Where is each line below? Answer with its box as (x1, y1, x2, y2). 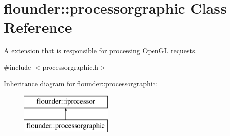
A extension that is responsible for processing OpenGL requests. (4, 45, 197, 56)
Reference (4, 17, 72, 37)
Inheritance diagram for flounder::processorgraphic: (4, 78, 157, 88)
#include (4, 61, 31, 72)
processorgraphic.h (42, 61, 99, 72)
